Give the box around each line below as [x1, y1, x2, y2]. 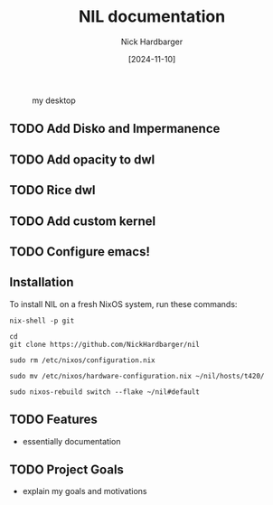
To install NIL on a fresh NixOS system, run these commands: [9, 298, 238, 309]
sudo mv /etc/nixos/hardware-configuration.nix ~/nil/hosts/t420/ [9, 371, 265, 380]
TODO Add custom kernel [9, 213, 156, 229]
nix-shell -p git [9, 316, 75, 325]
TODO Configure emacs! [9, 244, 151, 259]
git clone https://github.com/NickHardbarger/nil [9, 340, 201, 349]
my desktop [32, 95, 77, 106]
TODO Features [9, 412, 98, 427]
